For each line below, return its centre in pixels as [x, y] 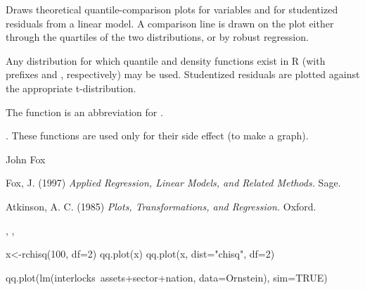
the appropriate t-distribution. [71, 88]
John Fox [26, 159]
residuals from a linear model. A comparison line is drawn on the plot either [170, 23]
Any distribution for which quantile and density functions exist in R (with [166, 60]
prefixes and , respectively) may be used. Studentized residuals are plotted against [183, 74]
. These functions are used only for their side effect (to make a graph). [157, 135]
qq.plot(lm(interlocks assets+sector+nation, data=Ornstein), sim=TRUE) [167, 277]
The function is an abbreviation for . [84, 112]
